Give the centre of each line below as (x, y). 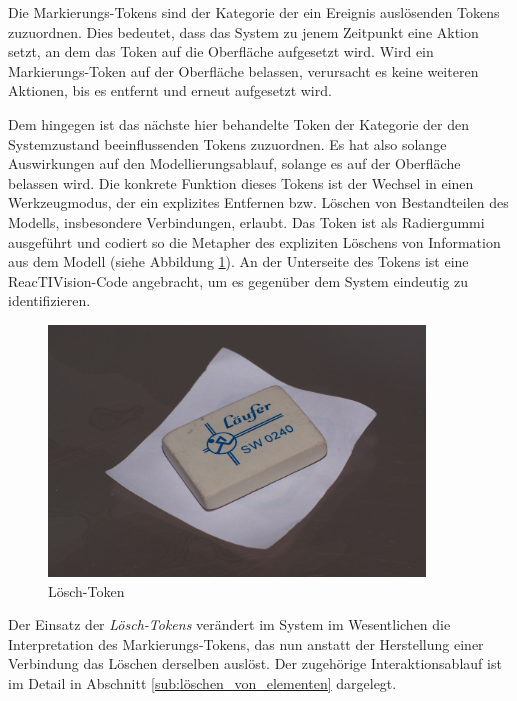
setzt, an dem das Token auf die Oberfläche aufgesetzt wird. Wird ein (221, 51)
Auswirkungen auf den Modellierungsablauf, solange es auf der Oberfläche (234, 163)
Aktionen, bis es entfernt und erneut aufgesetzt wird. (170, 90)
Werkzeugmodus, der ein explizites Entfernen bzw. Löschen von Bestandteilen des (258, 202)
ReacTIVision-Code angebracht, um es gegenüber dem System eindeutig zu (238, 280)
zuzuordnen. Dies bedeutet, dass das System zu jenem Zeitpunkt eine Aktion (243, 31)
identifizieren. (49, 300)
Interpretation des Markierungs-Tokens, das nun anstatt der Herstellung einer (246, 643)
